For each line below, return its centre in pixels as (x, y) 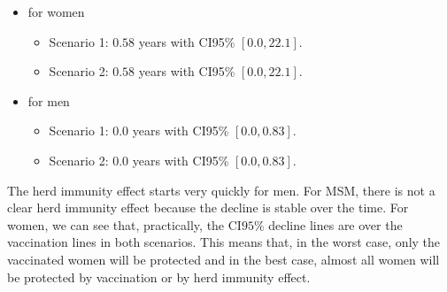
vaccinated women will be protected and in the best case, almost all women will (223, 259)
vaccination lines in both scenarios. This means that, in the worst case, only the (224, 242)
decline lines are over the (335, 224)
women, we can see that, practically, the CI (124, 224)
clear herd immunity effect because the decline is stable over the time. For (208, 207)
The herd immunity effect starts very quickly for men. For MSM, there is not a (221, 190)
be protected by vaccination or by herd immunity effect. (159, 277)
